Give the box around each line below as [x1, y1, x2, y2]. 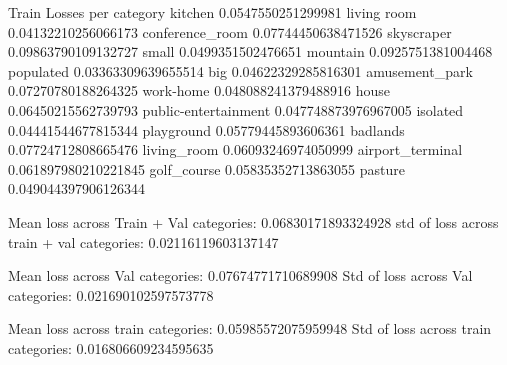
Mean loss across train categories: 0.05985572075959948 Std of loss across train [8, 318, 492, 339]
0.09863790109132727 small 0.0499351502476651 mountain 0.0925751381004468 [8, 41, 493, 62]
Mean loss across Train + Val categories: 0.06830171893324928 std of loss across [8, 211, 499, 232]
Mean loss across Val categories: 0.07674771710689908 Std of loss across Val [8, 265, 473, 286]
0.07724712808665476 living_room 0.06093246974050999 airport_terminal [8, 139, 463, 160]
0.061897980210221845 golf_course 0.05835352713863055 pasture [8, 158, 405, 179]
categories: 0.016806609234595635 [8, 337, 214, 358]
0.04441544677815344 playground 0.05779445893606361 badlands [8, 119, 405, 140]
